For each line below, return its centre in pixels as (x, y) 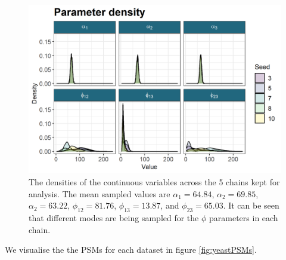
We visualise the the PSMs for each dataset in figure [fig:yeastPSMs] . (131, 250)
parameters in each (244, 217)
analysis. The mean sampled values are (100, 193)
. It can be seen (251, 205)
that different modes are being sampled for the (114, 217)
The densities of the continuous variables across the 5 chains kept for (154, 181)
